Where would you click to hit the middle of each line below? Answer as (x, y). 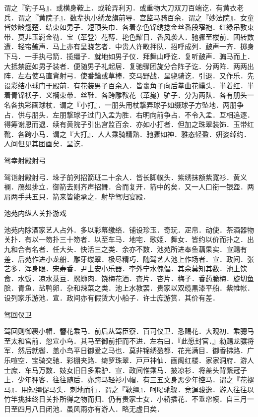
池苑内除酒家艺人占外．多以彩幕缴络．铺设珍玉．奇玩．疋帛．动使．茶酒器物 (129, 229)
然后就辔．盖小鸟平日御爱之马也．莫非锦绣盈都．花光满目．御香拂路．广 (136, 350)
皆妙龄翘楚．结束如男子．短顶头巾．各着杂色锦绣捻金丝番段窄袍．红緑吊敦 (126, 27)
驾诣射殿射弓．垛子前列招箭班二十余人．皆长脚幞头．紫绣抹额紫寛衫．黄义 (126, 177)
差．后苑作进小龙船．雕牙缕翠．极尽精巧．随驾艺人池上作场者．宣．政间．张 (129, 259)
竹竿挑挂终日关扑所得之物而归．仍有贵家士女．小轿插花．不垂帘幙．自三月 (126, 399)
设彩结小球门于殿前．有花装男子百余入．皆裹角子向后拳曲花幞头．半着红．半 (129, 85)
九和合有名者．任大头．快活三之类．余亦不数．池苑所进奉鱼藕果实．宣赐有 (126, 249)
